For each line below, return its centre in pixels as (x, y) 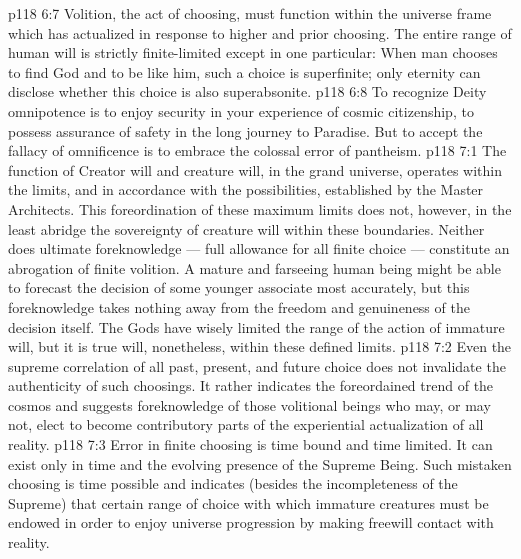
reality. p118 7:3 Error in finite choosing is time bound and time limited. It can (250, 444)
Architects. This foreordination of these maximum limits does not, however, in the (260, 208)
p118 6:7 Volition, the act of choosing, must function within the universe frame (250, 13)
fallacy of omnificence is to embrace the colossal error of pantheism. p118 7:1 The (257, 150)
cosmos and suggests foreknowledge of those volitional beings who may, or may (249, 404)
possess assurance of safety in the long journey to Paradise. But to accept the (245, 130)
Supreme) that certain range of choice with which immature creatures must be (248, 502)
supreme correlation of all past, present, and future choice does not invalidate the (257, 365)
